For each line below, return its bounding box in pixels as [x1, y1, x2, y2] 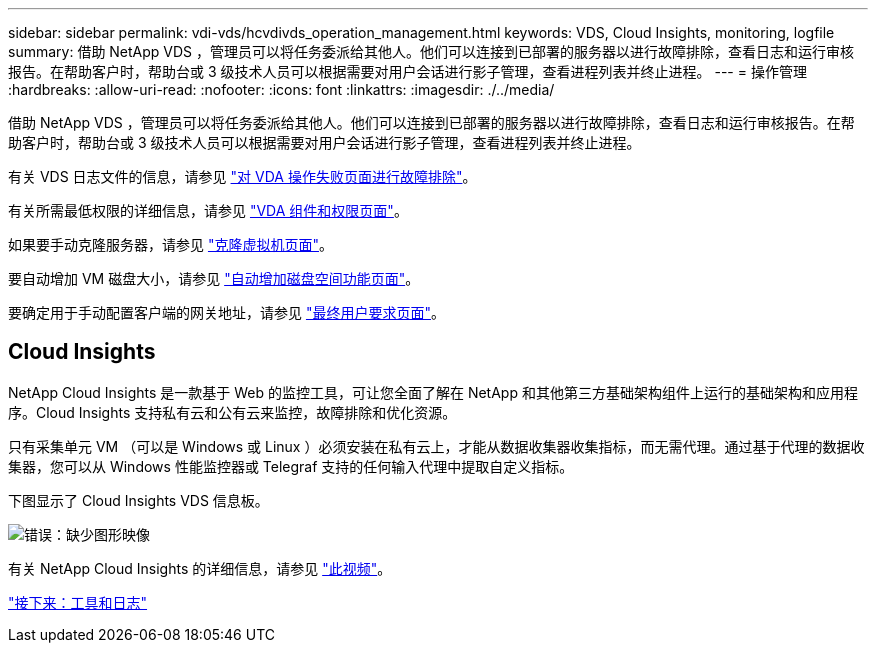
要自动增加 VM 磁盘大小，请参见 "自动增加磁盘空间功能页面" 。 [8, 270, 420, 287]
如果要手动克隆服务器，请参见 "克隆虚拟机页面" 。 [8, 236, 333, 253]
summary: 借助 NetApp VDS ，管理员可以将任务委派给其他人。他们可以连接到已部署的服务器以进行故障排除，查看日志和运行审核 [8, 43, 855, 60]
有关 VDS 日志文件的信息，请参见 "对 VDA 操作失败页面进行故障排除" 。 [8, 168, 477, 185]
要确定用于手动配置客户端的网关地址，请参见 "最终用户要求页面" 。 [8, 304, 445, 321]
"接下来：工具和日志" [8, 593, 148, 611]
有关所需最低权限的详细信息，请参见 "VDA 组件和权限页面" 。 [8, 202, 408, 219]
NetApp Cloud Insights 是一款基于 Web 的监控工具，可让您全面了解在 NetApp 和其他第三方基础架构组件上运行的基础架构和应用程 [8, 383, 858, 401]
